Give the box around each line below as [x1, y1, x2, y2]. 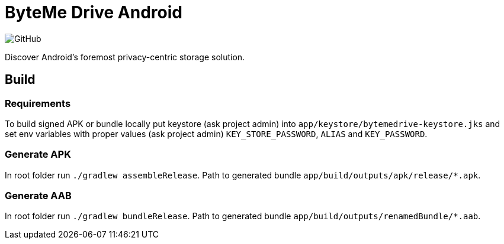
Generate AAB [5, 190, 72, 202]
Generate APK [5, 148, 71, 161]
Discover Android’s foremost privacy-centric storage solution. [5, 51, 245, 62]
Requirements [5, 97, 71, 109]
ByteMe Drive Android [5, 2, 182, 22]
